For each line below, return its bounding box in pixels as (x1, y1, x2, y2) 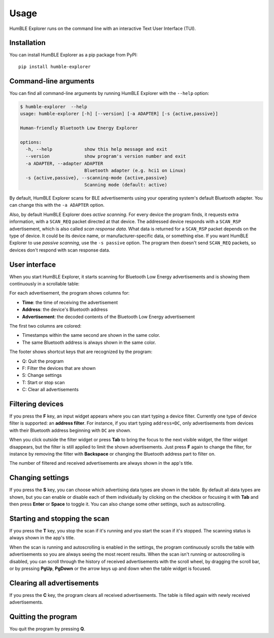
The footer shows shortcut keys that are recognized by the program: (9, 348, 152, 355)
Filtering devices (9, 399, 63, 408)
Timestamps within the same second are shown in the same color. (22, 332, 160, 338)
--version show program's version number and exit (25, 153, 186, 160)
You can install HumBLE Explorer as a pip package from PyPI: (9, 52, 138, 58)
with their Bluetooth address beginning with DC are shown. (9, 427, 131, 433)
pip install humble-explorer (18, 63, 91, 70)
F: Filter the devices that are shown (22, 365, 96, 371)
